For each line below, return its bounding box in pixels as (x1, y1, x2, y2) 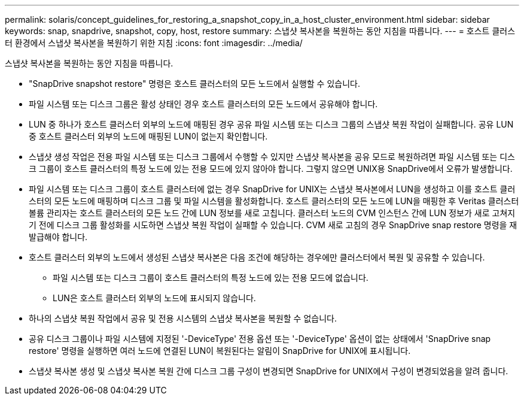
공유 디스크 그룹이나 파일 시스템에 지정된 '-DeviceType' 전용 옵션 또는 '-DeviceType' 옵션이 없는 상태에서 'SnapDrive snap (29, 334, 491, 344)
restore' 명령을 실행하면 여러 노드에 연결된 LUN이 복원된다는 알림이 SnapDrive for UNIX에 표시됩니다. (29, 346, 411, 356)
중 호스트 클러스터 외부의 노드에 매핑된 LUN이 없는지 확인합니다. (29, 131, 268, 141)
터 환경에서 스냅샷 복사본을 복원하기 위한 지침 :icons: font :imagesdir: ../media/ (5, 38, 303, 48)
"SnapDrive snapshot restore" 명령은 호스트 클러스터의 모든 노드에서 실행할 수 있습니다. (29, 78, 360, 89)
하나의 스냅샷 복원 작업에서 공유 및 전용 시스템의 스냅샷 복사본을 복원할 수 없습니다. (29, 313, 337, 323)
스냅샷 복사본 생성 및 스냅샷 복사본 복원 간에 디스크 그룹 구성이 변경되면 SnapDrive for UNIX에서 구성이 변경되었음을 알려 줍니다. (29, 366, 508, 376)
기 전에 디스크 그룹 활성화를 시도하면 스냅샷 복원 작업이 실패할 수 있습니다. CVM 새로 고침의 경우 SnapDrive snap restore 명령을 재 (29, 220, 517, 230)
